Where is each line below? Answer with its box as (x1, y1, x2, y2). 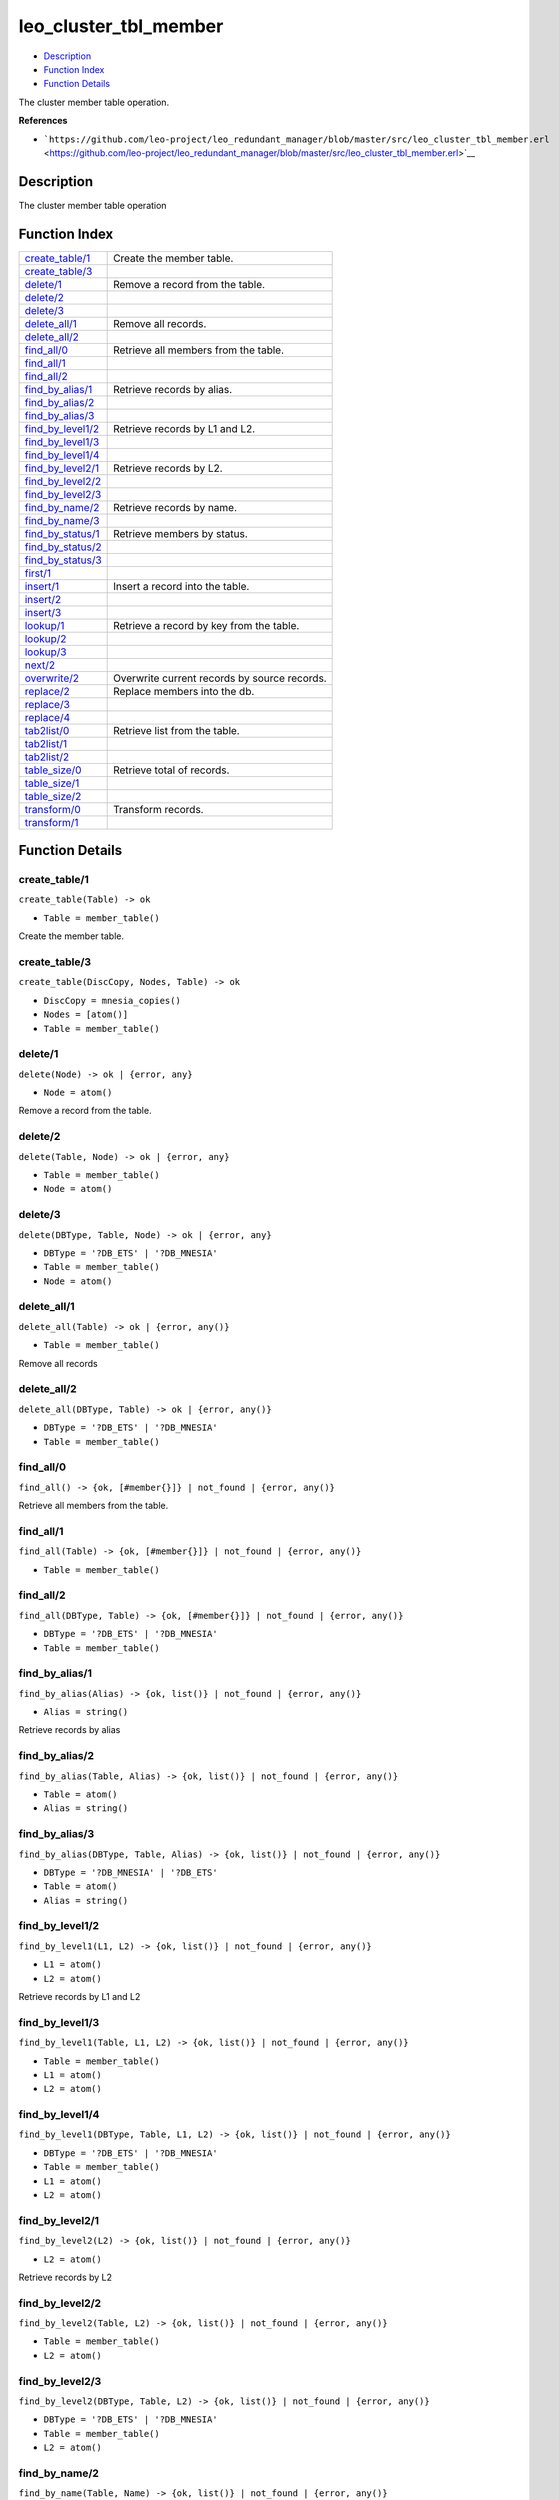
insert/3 (24, 605, 62, 619)
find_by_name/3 (24, 513, 100, 527)
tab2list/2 (24, 750, 70, 764)
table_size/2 (24, 789, 82, 803)
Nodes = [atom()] (43, 1009, 129, 1020)
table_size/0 (24, 763, 82, 777)
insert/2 (24, 592, 62, 606)
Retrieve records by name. (113, 500, 238, 514)
